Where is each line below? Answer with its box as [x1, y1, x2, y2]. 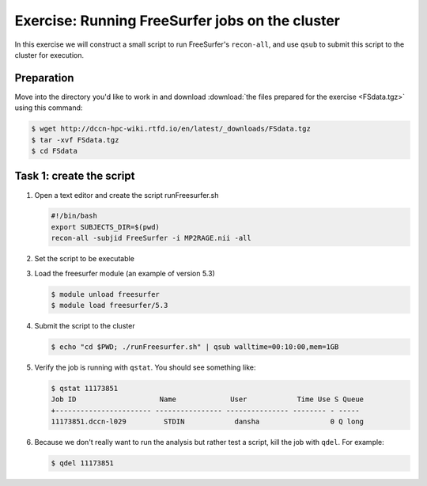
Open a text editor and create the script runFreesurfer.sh [34, 190, 219, 199]
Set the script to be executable [34, 254, 134, 264]
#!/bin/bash [51, 211, 98, 221]
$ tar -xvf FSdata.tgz [31, 135, 119, 144]
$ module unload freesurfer [51, 290, 160, 298]
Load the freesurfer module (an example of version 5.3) [34, 268, 215, 278]
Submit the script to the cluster [34, 321, 135, 330]
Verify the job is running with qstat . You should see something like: [34, 363, 256, 372]
